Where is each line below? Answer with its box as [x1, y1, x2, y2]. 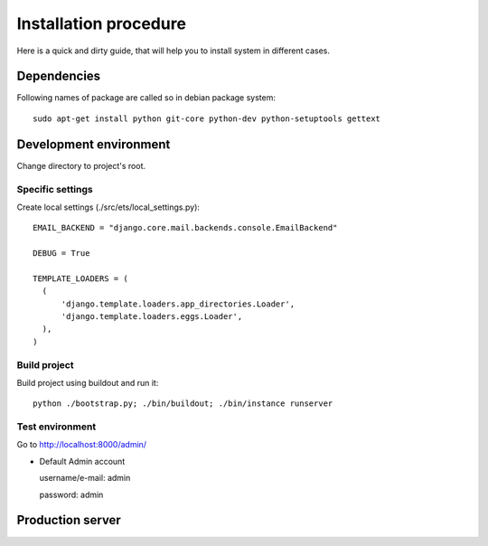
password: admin [39, 489, 104, 500]
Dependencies [16, 69, 101, 84]
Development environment [16, 136, 171, 152]
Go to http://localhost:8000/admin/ [16, 439, 147, 450]
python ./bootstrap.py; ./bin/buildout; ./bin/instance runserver [33, 399, 333, 409]
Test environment [16, 420, 97, 433]
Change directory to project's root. [16, 160, 146, 171]
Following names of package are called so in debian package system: [16, 92, 276, 103]
